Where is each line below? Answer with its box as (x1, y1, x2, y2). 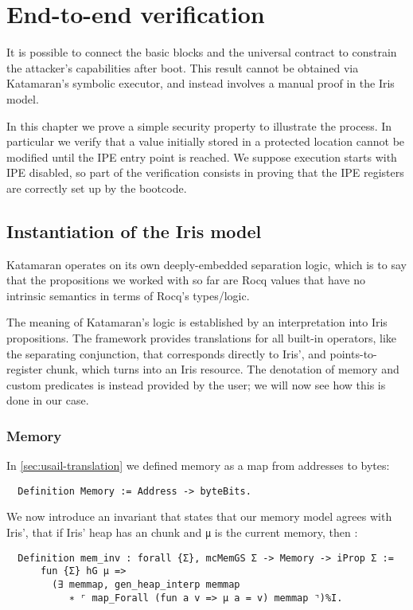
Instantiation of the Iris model (6, 218, 262, 243)
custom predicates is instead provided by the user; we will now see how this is (6, 376, 386, 393)
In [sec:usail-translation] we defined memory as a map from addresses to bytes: (6, 457, 390, 474)
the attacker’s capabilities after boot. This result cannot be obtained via (6, 59, 359, 76)
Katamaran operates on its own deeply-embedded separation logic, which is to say (6, 256, 407, 272)
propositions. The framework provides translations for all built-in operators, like (6, 330, 397, 346)
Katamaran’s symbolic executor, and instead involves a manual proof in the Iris (6, 75, 395, 92)
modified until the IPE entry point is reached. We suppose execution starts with (6, 148, 397, 165)
